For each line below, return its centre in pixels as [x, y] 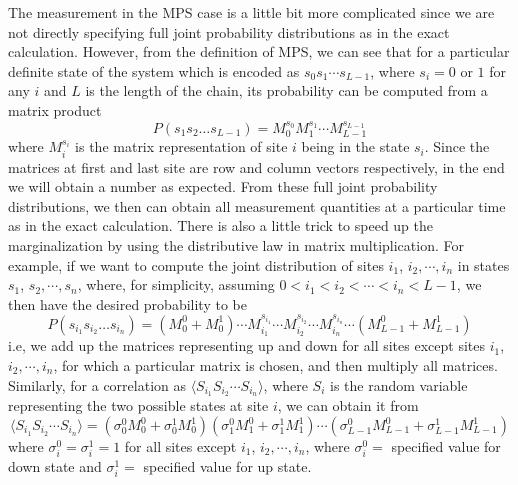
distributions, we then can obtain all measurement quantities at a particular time [257, 205]
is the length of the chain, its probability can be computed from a [286, 90]
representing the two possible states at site [138, 405]
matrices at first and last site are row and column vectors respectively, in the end [256, 166]
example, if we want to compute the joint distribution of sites [196, 264]
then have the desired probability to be [127, 303]
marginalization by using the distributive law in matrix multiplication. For [236, 245]
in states [483, 264]
